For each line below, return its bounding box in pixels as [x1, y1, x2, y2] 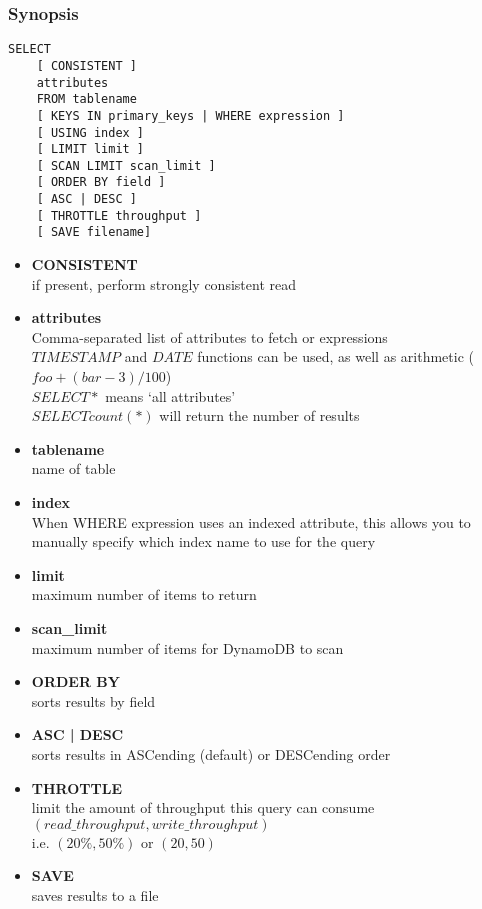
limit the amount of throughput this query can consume [31, 797, 375, 818]
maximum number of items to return [31, 584, 257, 605]
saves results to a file [31, 884, 159, 905]
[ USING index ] [36, 125, 145, 140]
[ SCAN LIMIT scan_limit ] [36, 158, 216, 173]
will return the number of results [159, 405, 360, 426]
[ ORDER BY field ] [36, 175, 166, 190]
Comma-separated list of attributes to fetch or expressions [31, 326, 388, 347]
